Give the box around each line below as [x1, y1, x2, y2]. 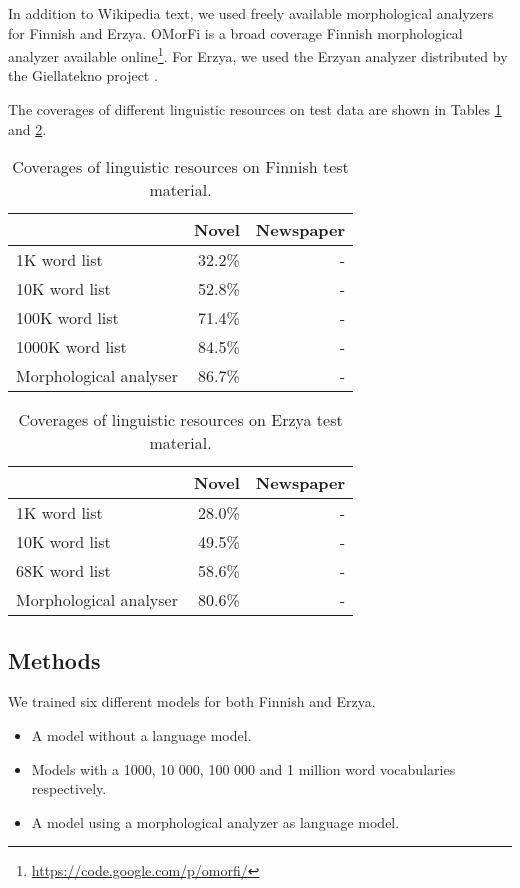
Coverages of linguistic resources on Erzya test [18, 408, 343, 432]
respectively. [31, 778, 107, 799]
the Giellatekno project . [8, 65, 158, 86]
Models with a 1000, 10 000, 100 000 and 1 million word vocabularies [31, 758, 456, 779]
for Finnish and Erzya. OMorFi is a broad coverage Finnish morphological [8, 22, 463, 43]
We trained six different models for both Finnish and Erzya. [8, 691, 376, 712]
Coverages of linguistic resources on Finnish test [12, 155, 349, 179]
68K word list [16, 559, 111, 583]
